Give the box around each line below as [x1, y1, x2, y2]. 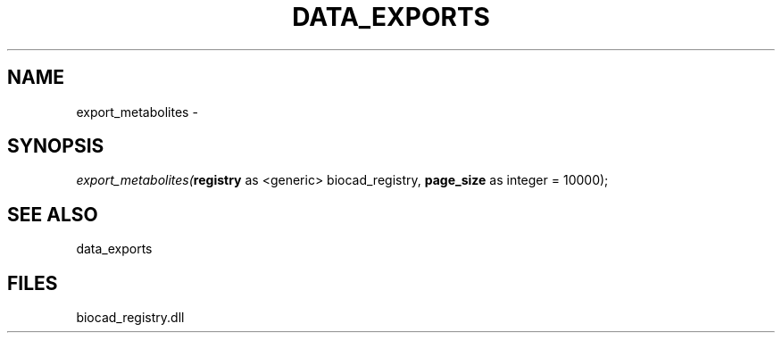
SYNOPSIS [7, 135, 104, 158]
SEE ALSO [7, 203, 98, 226]
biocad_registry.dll [76, 310, 185, 326]
